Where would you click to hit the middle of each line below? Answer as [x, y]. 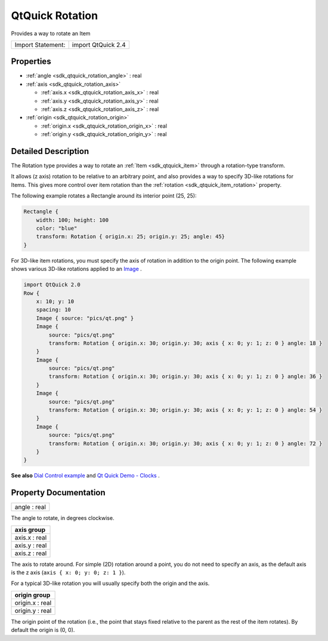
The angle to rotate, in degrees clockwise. [63, 518]
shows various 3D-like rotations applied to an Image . [77, 269]
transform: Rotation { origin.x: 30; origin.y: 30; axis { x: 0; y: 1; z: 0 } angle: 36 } [185, 377]
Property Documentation [58, 493]
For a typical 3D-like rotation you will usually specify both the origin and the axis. [110, 583]
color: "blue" [57, 229]
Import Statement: [40, 45]
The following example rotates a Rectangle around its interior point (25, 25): [104, 196]
